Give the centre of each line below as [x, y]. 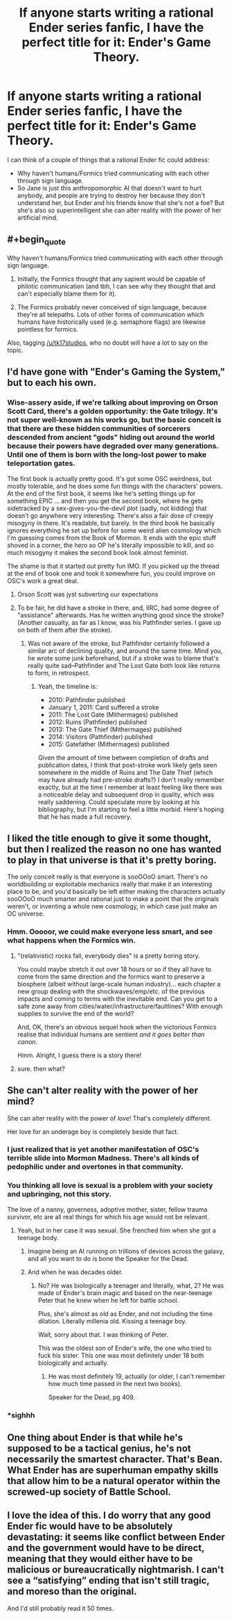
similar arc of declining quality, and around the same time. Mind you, [125, 651]
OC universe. [26, 914]
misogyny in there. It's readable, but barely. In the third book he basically [111, 523]
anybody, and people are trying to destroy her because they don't [111, 195]
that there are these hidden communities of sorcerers [99, 429]
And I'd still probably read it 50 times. [61, 1608]
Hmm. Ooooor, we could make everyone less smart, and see [110, 931]
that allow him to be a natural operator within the [114, 1481]
